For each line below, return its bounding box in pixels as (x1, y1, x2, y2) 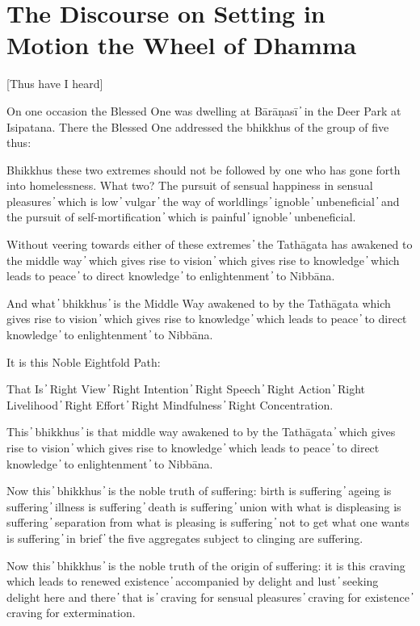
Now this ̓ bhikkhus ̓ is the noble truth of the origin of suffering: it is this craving (6, 557, 405, 573)
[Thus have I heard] (6, 75, 103, 92)
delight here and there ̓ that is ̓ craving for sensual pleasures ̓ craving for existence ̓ (6, 588, 413, 605)
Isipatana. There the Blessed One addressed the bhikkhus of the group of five (6, 118, 389, 135)
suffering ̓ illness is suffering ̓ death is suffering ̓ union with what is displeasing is (6, 498, 401, 515)
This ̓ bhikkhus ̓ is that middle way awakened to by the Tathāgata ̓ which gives (6, 423, 396, 440)
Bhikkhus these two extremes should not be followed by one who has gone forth (6, 161, 401, 178)
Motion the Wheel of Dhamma (6, 28, 357, 61)
